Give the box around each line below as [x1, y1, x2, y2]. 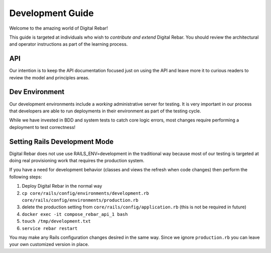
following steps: [9, 174, 42, 180]
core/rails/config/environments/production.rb [22, 197, 139, 203]
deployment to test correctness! [9, 124, 76, 130]
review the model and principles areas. [9, 74, 90, 80]
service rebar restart [22, 225, 78, 231]
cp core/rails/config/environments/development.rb [22, 190, 149, 196]
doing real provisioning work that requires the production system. [9, 158, 145, 163]
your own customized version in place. [9, 241, 89, 247]
